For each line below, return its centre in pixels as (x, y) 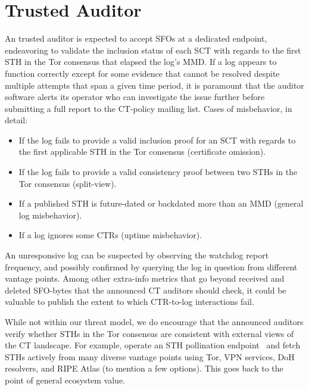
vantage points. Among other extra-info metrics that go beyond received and (145, 278)
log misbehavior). (50, 215)
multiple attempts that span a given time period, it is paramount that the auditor (154, 85)
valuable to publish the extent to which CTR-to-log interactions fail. (129, 302)
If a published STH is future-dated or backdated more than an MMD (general (161, 203)
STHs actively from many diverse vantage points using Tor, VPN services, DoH (150, 356)
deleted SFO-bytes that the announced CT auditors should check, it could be (146, 290)
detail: (16, 120)
